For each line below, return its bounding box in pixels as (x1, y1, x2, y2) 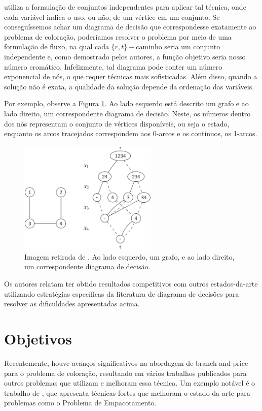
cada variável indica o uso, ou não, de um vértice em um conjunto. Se (4, 11, 220, 22)
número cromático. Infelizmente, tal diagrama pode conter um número (4, 61, 222, 72)
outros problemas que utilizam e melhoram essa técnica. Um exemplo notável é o (4, 377, 255, 388)
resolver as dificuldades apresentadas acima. (4, 298, 140, 309)
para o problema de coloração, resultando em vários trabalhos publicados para (4, 367, 247, 378)
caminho (136, 44, 162, 51)
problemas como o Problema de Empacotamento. (4, 397, 157, 408)
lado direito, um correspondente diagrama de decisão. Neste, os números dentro (4, 108, 251, 118)
